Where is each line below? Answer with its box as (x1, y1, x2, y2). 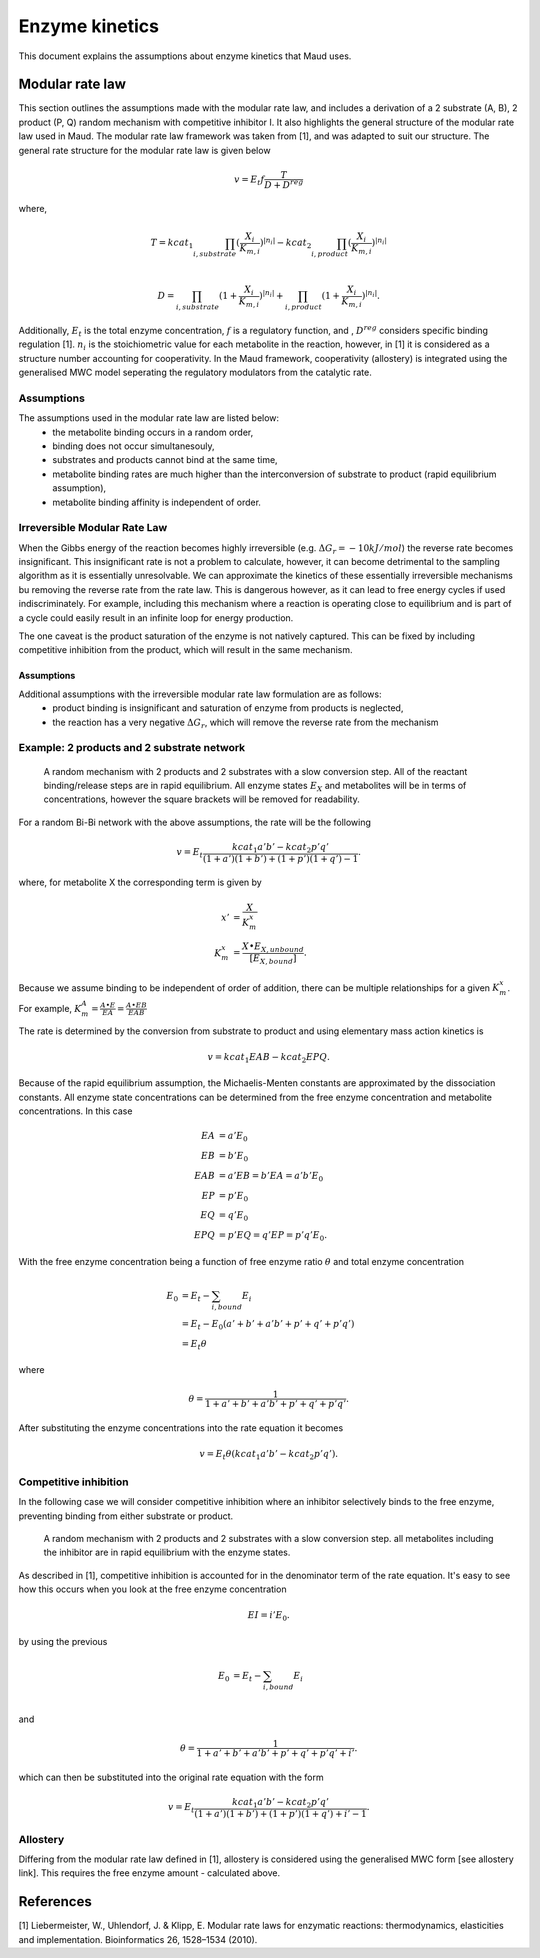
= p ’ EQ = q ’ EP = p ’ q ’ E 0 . (218, 1230, 328, 1243)
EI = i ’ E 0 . (247, 1610, 290, 1624)
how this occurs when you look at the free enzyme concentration (18, 1583, 287, 1595)
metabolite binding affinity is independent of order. (52, 496, 262, 508)
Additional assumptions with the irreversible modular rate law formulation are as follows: (18, 688, 382, 700)
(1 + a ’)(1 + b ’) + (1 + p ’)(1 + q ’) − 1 (202, 853, 359, 864)
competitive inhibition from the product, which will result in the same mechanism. (18, 644, 354, 656)
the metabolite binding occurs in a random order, (52, 426, 254, 438)
